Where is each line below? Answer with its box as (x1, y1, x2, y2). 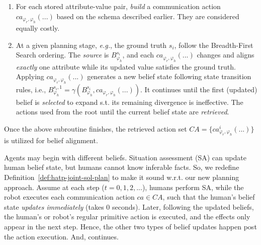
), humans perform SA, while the (142, 181, 244, 192)
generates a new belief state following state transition (87, 71, 251, 82)
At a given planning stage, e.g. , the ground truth (16, 39, 167, 50)
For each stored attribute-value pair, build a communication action (16, 1, 221, 11)
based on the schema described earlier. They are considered (56, 11, 239, 21)
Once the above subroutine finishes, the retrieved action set (4, 123, 187, 134)
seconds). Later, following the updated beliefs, (112, 201, 254, 212)
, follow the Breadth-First (174, 39, 253, 50)
